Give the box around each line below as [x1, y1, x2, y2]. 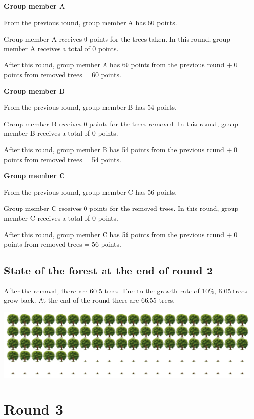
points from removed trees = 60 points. [4, 69, 121, 79]
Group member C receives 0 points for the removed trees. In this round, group [4, 203, 239, 213]
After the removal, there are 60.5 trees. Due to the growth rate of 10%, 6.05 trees [4, 285, 247, 295]
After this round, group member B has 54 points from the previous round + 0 [4, 144, 237, 154]
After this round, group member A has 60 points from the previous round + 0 [4, 60, 238, 70]
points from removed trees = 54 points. [4, 154, 121, 164]
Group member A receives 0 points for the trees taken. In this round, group [4, 34, 231, 44]
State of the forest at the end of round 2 [4, 263, 212, 278]
